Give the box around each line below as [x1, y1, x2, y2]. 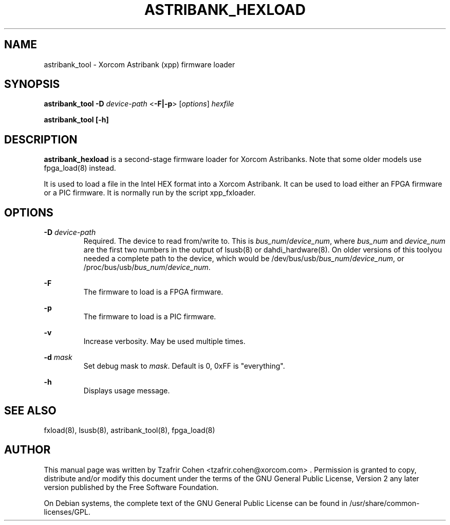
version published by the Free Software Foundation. [44, 482, 219, 492]
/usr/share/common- [349, 498, 420, 508]
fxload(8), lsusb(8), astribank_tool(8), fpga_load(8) [44, 425, 215, 435]
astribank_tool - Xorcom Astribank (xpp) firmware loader [44, 60, 235, 69]
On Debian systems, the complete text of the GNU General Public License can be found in [44, 498, 348, 508]
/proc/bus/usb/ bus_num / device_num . [83, 263, 211, 272]
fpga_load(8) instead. [44, 164, 116, 173]
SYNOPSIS [4, 78, 60, 91]
